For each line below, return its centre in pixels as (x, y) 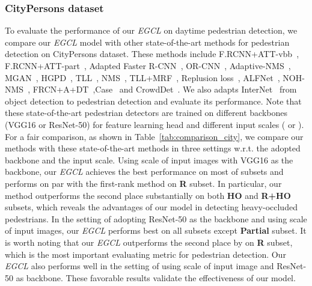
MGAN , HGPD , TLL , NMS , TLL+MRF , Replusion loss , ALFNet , (142, 77)
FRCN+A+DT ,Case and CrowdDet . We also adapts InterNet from (165, 89)
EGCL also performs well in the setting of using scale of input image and (139, 266)
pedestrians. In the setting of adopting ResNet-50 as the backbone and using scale (156, 218)
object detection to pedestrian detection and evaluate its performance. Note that (153, 101)
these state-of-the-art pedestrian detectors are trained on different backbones (146, 113)
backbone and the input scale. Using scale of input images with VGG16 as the (149, 160)
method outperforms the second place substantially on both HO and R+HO (148, 195)
